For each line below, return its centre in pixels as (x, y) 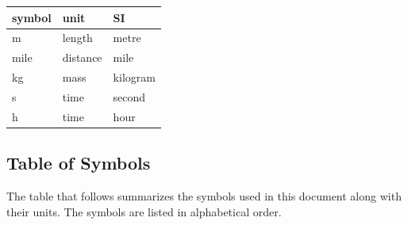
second (129, 96)
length (77, 38)
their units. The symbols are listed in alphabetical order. (144, 211)
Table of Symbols (79, 163)
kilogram (134, 77)
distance (82, 57)
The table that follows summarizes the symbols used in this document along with (204, 196)
